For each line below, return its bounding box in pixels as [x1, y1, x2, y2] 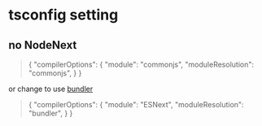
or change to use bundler [8, 84, 94, 93]
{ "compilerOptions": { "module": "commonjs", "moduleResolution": [28, 59, 255, 69]
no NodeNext [8, 38, 77, 52]
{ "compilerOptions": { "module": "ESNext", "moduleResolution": [28, 100, 244, 109]
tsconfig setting [8, 6, 119, 24]
